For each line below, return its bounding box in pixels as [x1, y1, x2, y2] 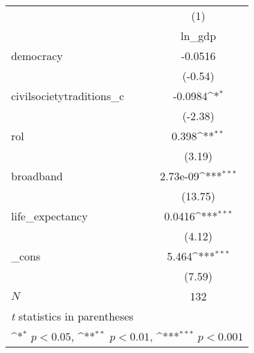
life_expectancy [11, 208, 88, 224]
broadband [11, 168, 63, 184]
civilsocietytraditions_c [11, 88, 125, 104]
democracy [11, 48, 63, 64]
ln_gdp [181, 28, 217, 44]
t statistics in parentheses [11, 308, 134, 324]
